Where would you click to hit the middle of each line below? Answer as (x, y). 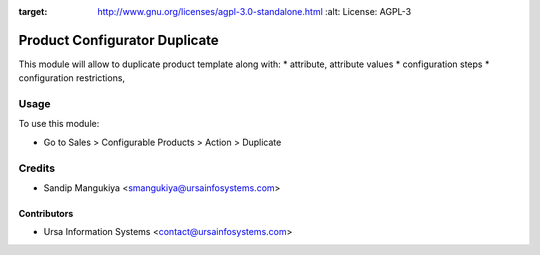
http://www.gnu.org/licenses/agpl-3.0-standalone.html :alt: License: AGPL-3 (254, 11)
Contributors (46, 213)
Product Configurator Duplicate (118, 40)
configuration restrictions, (71, 78)
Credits (36, 168)
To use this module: (59, 124)
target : (33, 11)
